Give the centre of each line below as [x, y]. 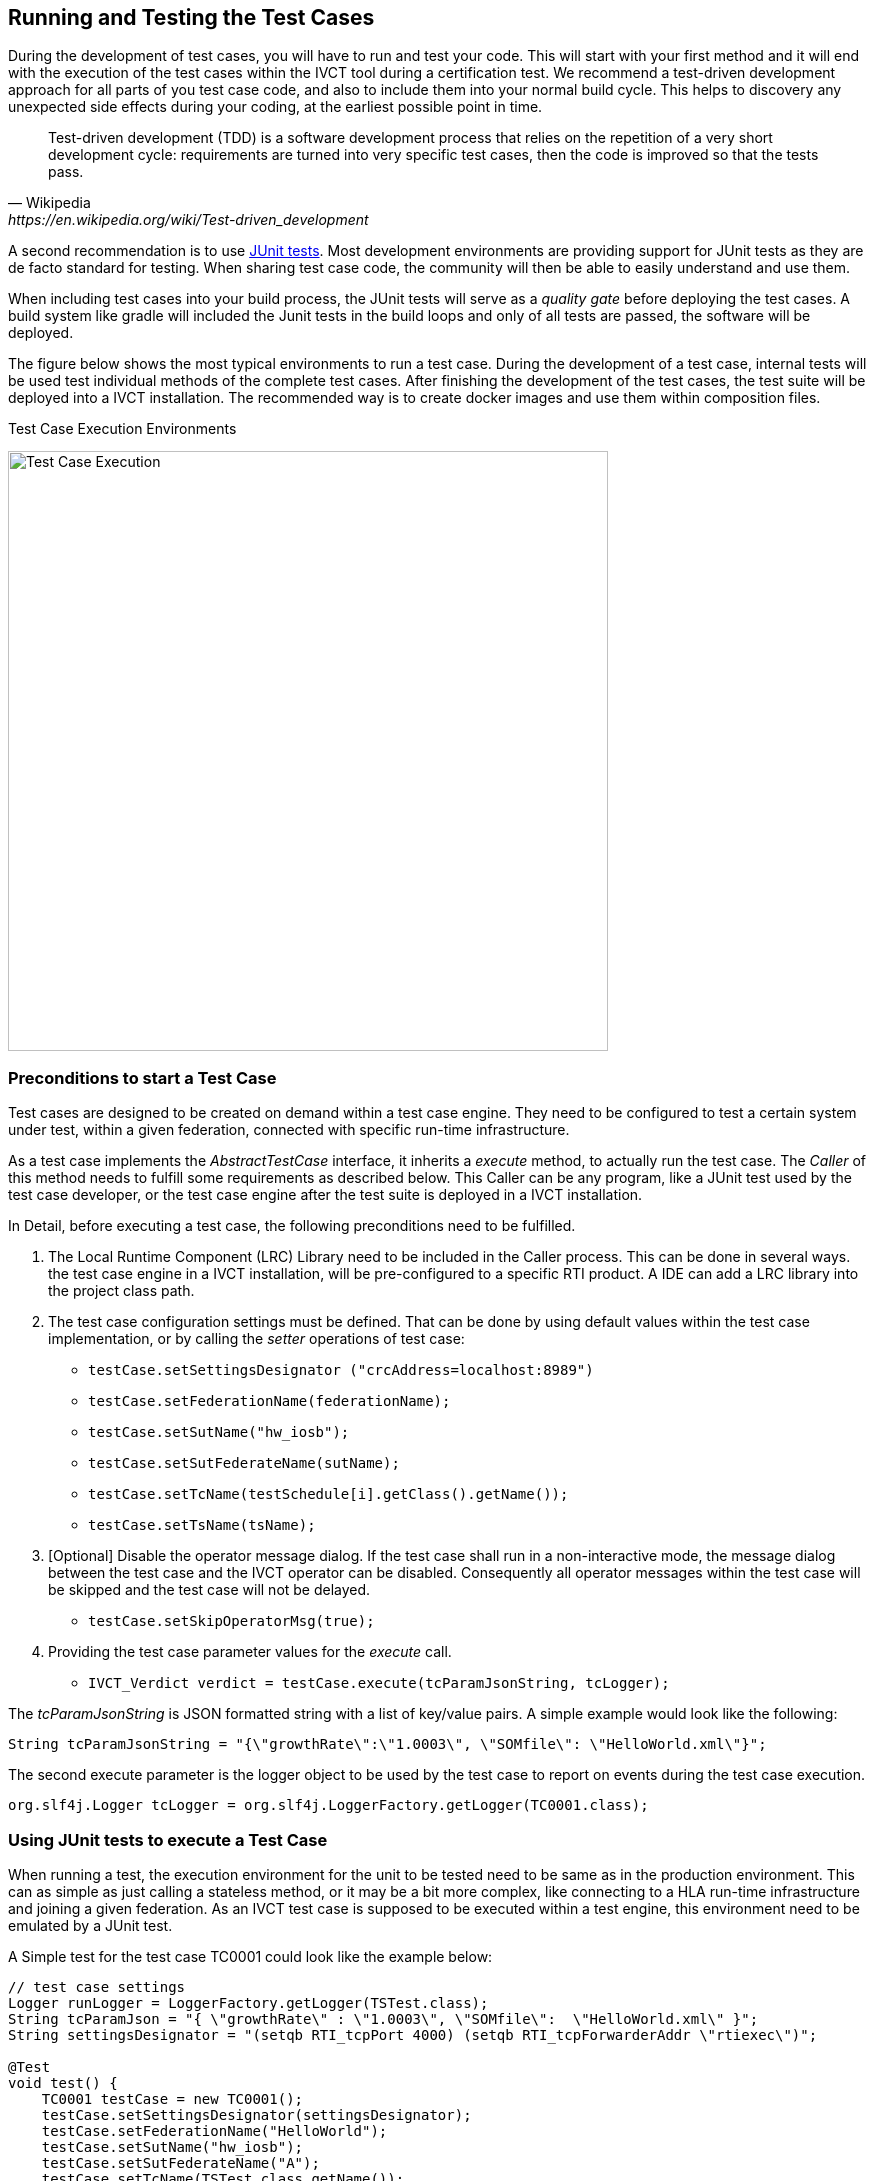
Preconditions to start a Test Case [142, 1077]
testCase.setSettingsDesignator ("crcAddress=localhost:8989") [341, 1370]
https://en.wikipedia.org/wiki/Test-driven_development [188, 220]
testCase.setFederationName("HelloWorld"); [214, 2130]
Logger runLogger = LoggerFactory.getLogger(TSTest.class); [248, 2002]
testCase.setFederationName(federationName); [269, 1401]
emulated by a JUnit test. [90, 1925]
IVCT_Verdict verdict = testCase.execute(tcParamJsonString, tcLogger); [379, 1683]
